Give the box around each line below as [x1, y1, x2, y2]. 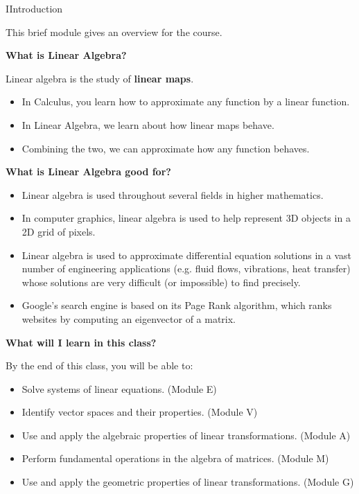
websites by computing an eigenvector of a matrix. [21, 311, 236, 326]
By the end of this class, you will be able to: [6, 358, 193, 373]
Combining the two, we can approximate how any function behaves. [21, 141, 310, 155]
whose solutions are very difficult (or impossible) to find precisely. [21, 274, 301, 289]
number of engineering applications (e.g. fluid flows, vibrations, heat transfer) [21, 261, 351, 276]
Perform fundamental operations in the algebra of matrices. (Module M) [21, 451, 329, 466]
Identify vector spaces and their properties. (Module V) [21, 405, 258, 419]
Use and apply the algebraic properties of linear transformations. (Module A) [21, 427, 351, 442]
